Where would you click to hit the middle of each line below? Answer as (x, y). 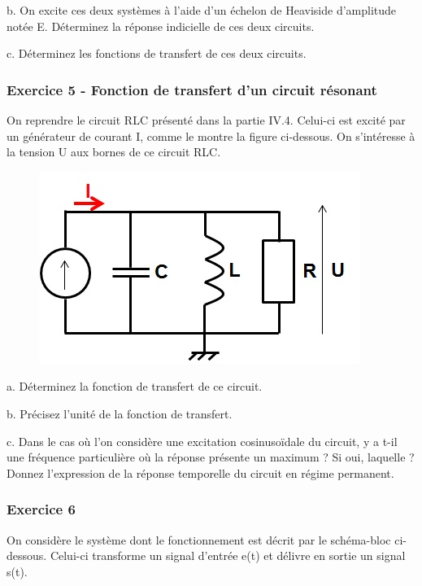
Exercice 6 (41, 509)
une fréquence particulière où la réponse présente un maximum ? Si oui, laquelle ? (211, 457)
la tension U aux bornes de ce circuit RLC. (114, 152)
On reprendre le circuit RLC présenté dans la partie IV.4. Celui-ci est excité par (206, 120)
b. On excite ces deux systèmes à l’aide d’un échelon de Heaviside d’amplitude (202, 10)
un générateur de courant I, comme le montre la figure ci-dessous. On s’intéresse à (211, 136)
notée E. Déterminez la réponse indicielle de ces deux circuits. (161, 26)
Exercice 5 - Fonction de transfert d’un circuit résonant (192, 89)
